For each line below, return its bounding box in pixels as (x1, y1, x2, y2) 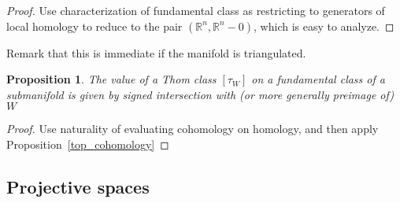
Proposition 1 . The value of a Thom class (6, 71, 217, 87)
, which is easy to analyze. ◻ (254, 17, 394, 34)
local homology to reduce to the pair (6, 17, 183, 34)
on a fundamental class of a (251, 71, 385, 87)
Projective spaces (6, 174, 150, 198)
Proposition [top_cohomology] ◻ (6, 135, 169, 152)
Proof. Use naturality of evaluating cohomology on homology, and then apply (6, 120, 379, 137)
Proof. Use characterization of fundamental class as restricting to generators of (6, 2, 385, 18)
